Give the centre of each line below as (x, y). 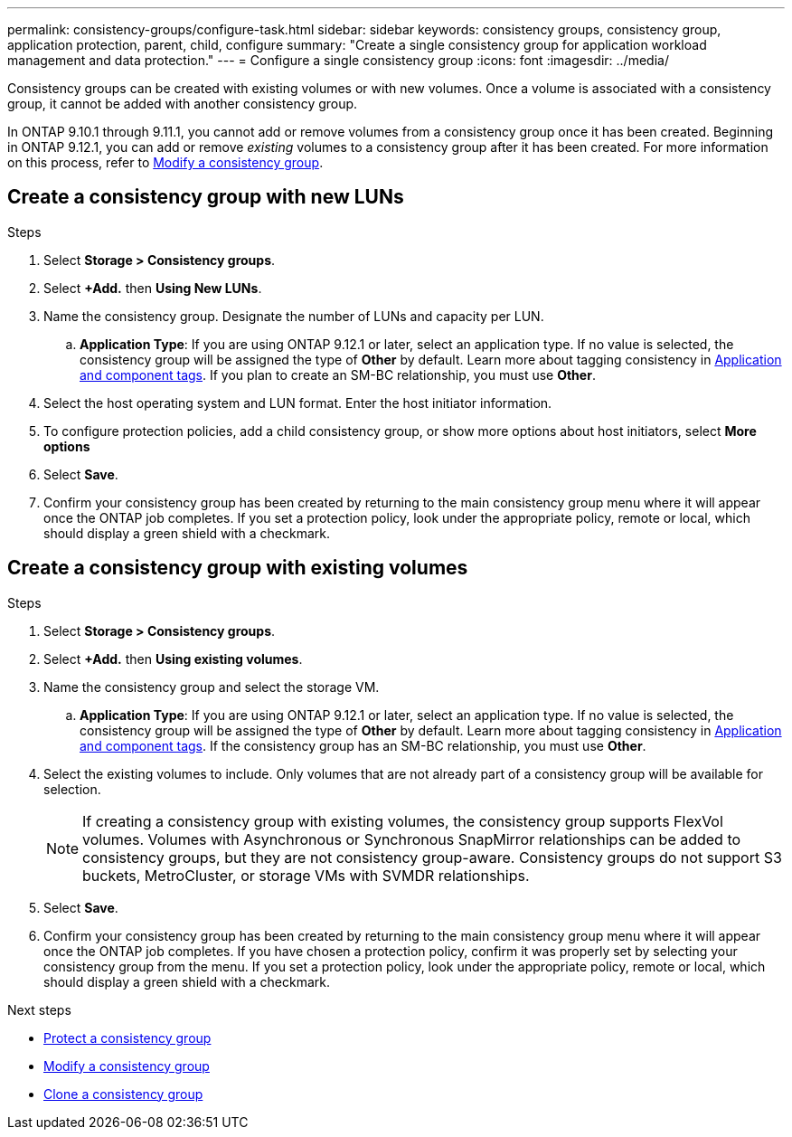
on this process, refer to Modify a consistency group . (165, 162)
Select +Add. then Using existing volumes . (173, 659)
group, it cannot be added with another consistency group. (183, 104)
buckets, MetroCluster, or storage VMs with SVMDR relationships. (306, 875)
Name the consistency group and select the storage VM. (212, 687)
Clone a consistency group (123, 1094)
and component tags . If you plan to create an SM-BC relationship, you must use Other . (338, 374)
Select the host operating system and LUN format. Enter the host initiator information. (298, 403)
